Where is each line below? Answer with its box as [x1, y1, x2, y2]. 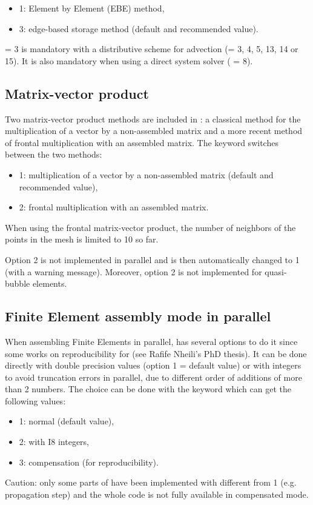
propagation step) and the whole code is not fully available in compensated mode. [5, 487, 309, 500]
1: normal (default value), [19, 415, 114, 427]
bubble [5, 277, 30, 290]
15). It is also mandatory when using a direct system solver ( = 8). [5, 54, 253, 67]
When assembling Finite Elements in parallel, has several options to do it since [5, 335, 298, 347]
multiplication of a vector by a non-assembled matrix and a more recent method [5, 124, 303, 137]
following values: [5, 394, 66, 407]
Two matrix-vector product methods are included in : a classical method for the [5, 112, 301, 125]
